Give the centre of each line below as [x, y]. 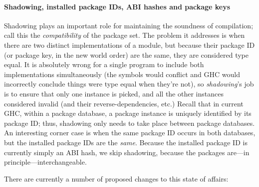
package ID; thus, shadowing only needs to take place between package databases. [129, 123]
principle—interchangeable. [45, 162]
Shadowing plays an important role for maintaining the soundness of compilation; [129, 25]
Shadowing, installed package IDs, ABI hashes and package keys [117, 6]
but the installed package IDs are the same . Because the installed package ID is [126, 142]
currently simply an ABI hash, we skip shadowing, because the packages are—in [127, 152]
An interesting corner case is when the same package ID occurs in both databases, [130, 133]
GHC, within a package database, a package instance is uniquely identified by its [128, 113]
